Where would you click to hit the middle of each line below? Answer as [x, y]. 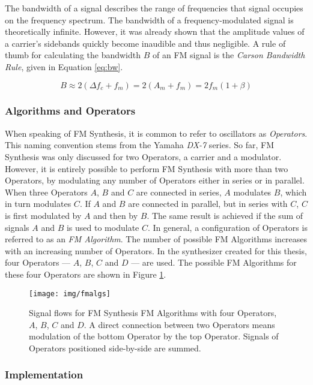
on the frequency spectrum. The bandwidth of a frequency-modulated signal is [149, 19]
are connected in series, [179, 192]
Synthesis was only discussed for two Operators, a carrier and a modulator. [143, 156]
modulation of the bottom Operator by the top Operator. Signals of [154, 336]
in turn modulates [38, 204]
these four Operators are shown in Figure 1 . [86, 274]
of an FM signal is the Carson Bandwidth [229, 55]
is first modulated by [43, 215]
